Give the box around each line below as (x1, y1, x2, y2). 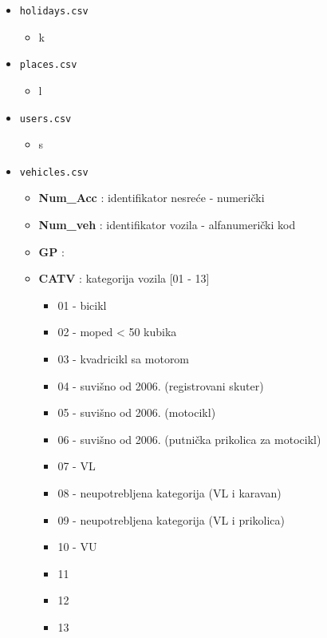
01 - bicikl (57, 296, 107, 313)
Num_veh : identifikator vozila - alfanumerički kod (38, 216, 296, 232)
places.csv (19, 59, 77, 71)
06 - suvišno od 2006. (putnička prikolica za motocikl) (57, 430, 321, 447)
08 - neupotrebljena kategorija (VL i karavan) (57, 484, 282, 501)
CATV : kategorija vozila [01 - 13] (38, 270, 210, 287)
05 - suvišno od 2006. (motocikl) (57, 404, 216, 421)
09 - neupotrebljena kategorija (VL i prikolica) (57, 511, 286, 528)
